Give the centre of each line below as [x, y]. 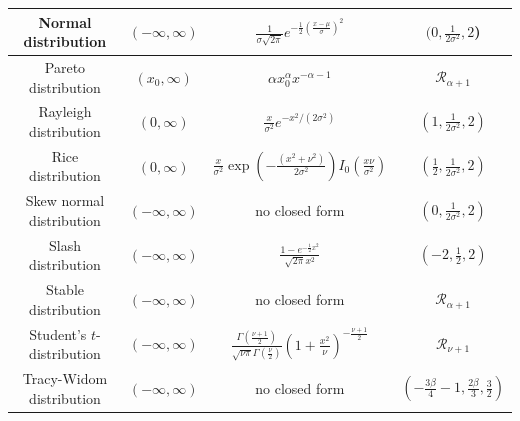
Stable [65, 289]
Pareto [65, 66]
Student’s [58, 333]
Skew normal [65, 200]
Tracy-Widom [65, 378]
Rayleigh [65, 111]
